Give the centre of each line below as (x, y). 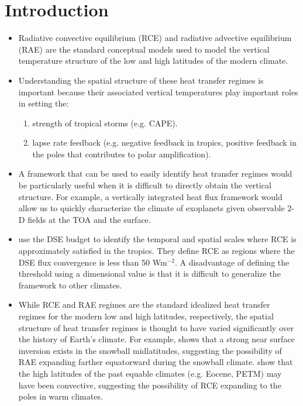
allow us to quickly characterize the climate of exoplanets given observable (151, 208)
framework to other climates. (70, 285)
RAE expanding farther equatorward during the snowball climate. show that (156, 362)
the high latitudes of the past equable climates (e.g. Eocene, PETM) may (150, 373)
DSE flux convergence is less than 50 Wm (93, 262)
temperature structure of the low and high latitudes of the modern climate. (153, 61)
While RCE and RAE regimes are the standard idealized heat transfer (144, 304)
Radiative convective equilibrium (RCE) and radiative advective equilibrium (155, 38)
